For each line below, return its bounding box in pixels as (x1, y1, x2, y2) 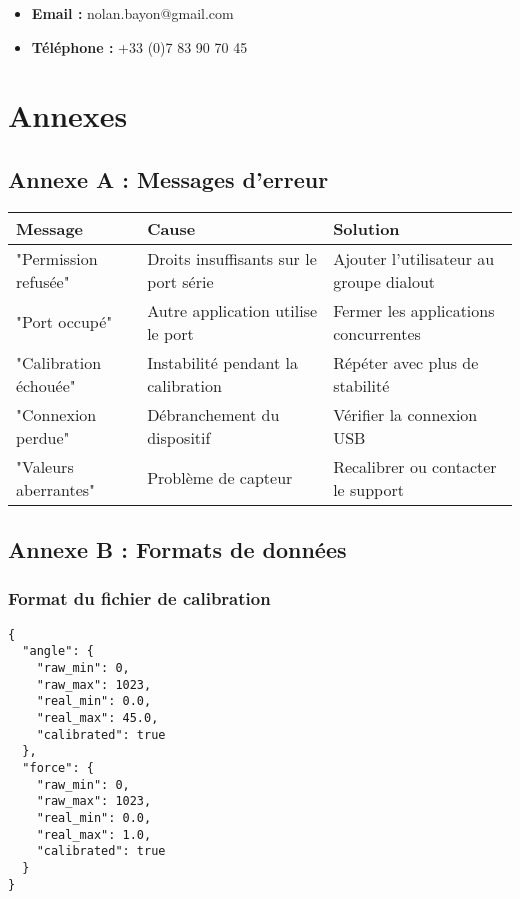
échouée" (16, 373, 76, 397)
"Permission (16, 246, 98, 270)
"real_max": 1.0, (36, 827, 152, 842)
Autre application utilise (147, 298, 318, 322)
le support (333, 477, 404, 501)
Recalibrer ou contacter (333, 454, 497, 478)
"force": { (22, 761, 94, 776)
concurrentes (333, 321, 421, 345)
